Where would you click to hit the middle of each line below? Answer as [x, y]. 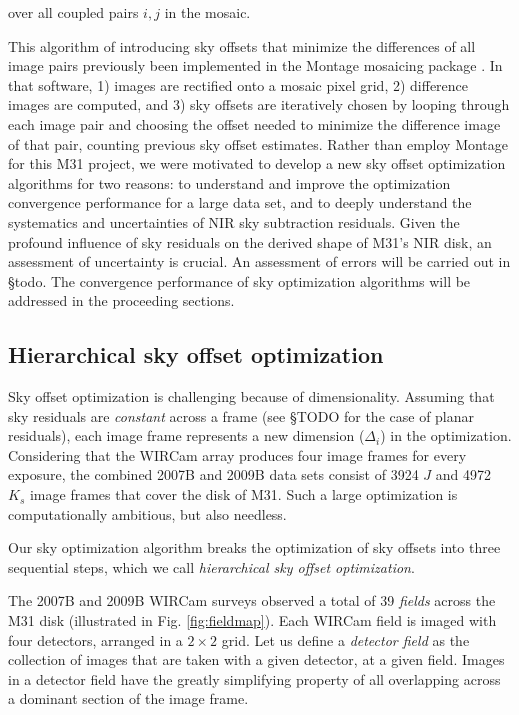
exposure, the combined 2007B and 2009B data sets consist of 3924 [213, 474]
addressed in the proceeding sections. [121, 300]
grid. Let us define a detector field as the [345, 639]
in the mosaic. [207, 12]
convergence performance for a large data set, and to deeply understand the [240, 202]
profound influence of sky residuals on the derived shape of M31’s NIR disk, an [250, 241]
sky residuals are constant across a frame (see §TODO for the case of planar [241, 415]
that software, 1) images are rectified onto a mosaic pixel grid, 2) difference [238, 84]
